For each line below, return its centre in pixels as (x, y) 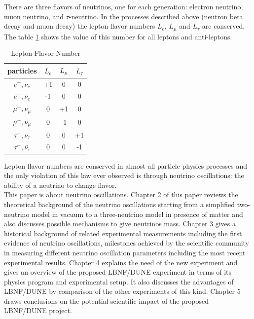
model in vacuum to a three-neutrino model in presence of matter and (137, 214)
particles (22, 70)
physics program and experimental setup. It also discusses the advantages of (119, 281)
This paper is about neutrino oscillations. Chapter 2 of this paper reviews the (121, 195)
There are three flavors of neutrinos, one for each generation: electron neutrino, (124, 6)
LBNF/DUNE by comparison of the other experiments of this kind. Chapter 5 (122, 291)
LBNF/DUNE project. (38, 310)
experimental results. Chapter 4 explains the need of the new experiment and (121, 262)
